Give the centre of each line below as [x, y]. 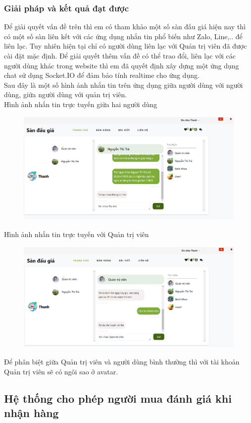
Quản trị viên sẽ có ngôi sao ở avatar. [61, 371]
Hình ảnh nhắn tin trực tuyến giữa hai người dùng [81, 104]
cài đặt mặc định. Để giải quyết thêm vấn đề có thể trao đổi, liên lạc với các [120, 56]
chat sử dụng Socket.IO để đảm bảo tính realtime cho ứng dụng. [102, 75]
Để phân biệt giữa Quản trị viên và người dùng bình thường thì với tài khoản [122, 361]
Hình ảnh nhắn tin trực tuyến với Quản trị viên [76, 234]
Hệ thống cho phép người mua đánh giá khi [118, 398]
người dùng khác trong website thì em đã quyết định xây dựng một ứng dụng [122, 65]
